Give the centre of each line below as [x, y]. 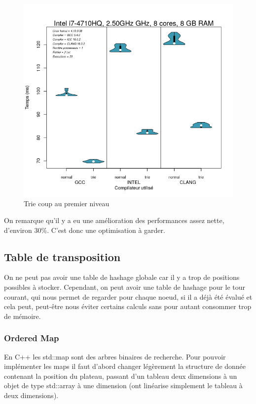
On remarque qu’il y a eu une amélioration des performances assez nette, [114, 220]
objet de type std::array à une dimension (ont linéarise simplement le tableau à [123, 385]
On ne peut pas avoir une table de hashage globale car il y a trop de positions [122, 277]
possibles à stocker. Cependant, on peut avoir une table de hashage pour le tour [125, 287]
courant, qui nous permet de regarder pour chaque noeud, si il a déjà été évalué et [128, 296]
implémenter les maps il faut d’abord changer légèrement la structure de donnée [125, 366]
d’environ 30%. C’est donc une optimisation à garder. [85, 230]
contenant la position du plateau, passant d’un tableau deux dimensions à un [121, 376]
